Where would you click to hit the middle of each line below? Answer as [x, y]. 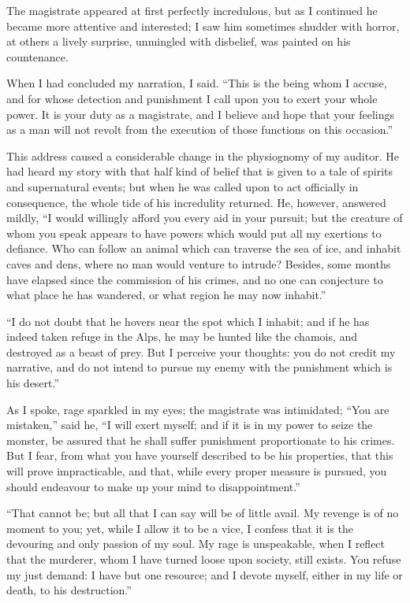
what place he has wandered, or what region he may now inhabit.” [166, 295]
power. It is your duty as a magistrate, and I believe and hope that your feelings [201, 114]
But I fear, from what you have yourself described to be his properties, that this [200, 455]
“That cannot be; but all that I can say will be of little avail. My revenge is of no [203, 513]
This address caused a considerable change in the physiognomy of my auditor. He [203, 155]
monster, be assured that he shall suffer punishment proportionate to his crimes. [201, 440]
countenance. [37, 56]
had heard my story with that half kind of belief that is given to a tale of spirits [200, 171]
